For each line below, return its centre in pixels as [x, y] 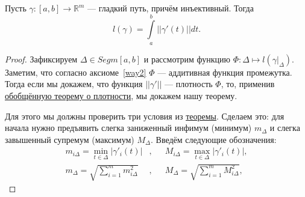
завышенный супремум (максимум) [70, 139]
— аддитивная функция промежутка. [225, 72]
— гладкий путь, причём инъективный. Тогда [171, 8]
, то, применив [248, 84]
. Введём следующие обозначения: [214, 139]
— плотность [189, 84]
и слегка [285, 128]
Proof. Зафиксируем [41, 59]
